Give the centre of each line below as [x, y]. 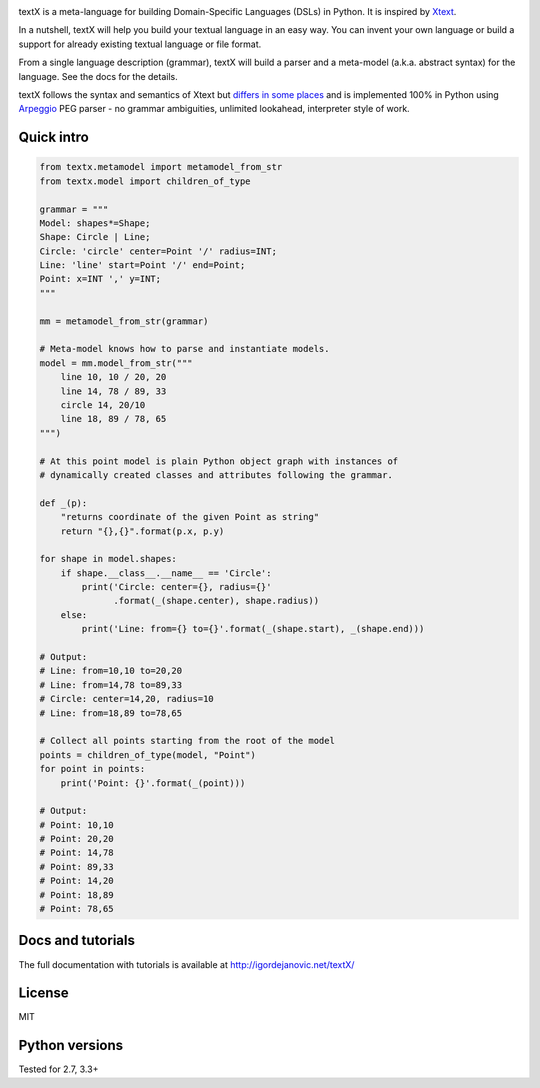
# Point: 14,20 [76, 881]
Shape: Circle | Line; [95, 237]
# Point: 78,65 [76, 909]
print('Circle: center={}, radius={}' [176, 587]
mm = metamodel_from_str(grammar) [124, 321]
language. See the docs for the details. [98, 76]
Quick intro [53, 137]
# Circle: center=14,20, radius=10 [126, 699]
